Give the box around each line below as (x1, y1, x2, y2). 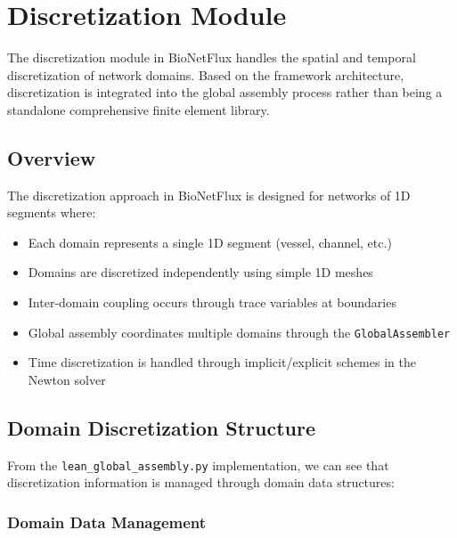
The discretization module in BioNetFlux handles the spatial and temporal (7, 48, 416, 67)
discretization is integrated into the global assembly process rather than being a (7, 83, 443, 102)
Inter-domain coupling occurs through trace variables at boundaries (28, 293, 396, 312)
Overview (7, 143, 96, 171)
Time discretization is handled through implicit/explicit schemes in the (28, 353, 416, 371)
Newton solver (28, 370, 106, 388)
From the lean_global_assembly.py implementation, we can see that (7, 455, 389, 474)
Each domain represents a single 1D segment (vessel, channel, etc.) (28, 232, 392, 251)
